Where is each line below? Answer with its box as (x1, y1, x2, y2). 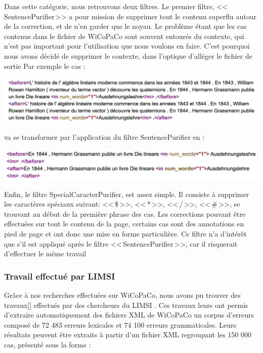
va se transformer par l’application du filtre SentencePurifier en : (4, 131, 205, 142)
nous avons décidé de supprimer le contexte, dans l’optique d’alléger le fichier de (4, 50, 252, 61)
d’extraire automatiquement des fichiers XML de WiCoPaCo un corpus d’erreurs (4, 309, 254, 320)
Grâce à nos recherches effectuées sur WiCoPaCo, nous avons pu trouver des (4, 289, 241, 300)
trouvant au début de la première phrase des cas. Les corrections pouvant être (4, 208, 246, 219)
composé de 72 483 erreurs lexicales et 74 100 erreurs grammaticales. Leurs (4, 319, 236, 330)
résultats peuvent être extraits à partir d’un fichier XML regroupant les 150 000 (4, 329, 251, 340)
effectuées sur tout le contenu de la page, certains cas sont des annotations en (4, 218, 244, 229)
